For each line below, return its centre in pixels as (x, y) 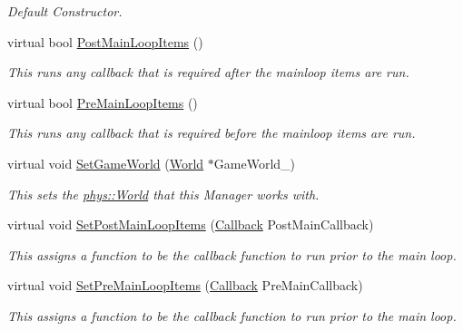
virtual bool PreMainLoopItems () (103, 102)
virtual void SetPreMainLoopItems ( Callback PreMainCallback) (185, 285)
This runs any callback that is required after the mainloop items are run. (208, 72)
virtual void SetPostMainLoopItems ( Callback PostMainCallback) (191, 224)
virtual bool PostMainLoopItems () (105, 41)
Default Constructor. (65, 11)
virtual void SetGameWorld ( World (106, 163)
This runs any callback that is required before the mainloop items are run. (212, 133)
